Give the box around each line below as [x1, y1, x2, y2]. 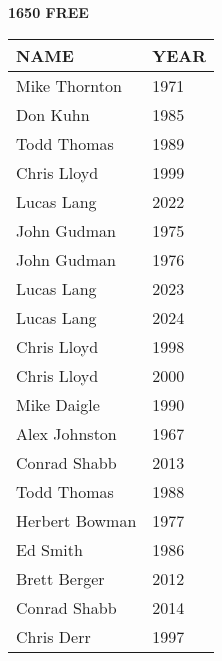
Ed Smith [16, 537, 83, 561]
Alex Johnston [16, 421, 117, 445]
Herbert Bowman [16, 508, 137, 532]
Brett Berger [16, 566, 105, 590]
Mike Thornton [16, 73, 122, 97]
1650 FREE [8, 2, 89, 22]
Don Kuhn [16, 102, 90, 126]
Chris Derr [16, 624, 91, 648]
